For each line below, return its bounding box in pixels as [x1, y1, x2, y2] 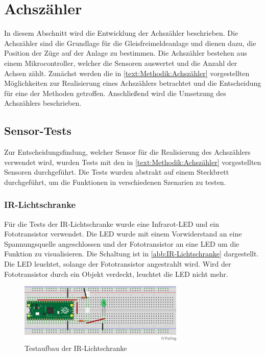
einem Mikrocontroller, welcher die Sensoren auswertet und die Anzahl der [4, 57, 237, 68]
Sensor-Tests [4, 123, 71, 138]
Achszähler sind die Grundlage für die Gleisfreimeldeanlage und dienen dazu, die [4, 37, 256, 48]
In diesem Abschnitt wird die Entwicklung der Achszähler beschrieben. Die [4, 28, 238, 38]
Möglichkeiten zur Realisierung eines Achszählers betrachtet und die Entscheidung [4, 78, 261, 88]
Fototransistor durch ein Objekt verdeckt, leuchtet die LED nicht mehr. [4, 268, 228, 279]
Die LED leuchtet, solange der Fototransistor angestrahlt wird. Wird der [4, 258, 231, 269]
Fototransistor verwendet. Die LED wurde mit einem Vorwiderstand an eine [4, 228, 242, 239]
